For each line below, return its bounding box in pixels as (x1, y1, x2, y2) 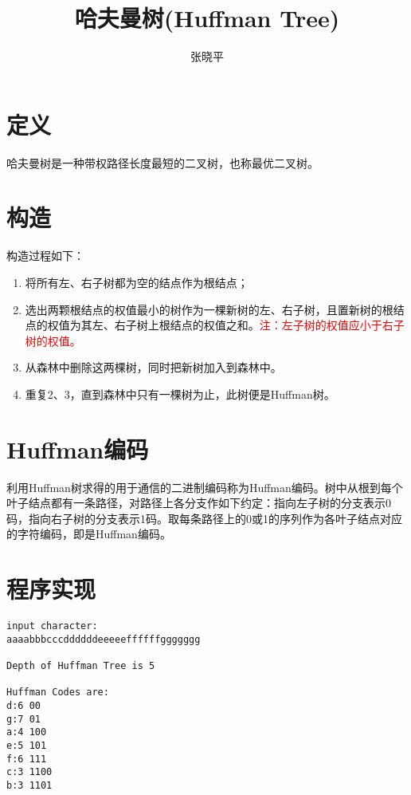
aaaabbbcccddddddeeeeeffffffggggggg (6, 633, 201, 645)
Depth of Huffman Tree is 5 (6, 660, 155, 672)
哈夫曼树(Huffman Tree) (74, 2, 340, 34)
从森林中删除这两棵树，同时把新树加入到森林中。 (25, 359, 282, 376)
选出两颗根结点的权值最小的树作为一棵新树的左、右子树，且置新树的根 (25, 301, 393, 317)
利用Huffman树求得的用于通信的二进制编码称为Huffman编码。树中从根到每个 (6, 478, 403, 495)
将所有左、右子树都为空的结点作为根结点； (25, 274, 249, 290)
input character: (6, 620, 98, 632)
